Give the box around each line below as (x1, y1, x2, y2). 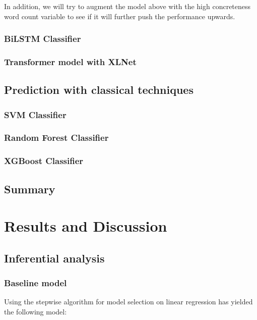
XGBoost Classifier (4, 154, 84, 167)
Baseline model (4, 277, 67, 289)
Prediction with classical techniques (4, 82, 194, 97)
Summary (4, 181, 55, 196)
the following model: (4, 306, 67, 316)
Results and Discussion (4, 216, 167, 236)
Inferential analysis (4, 250, 105, 265)
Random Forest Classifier (4, 131, 109, 144)
